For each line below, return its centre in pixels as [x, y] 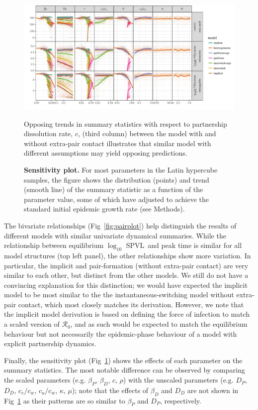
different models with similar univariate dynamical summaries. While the [115, 235]
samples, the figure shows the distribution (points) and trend [117, 179]
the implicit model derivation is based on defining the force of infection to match [127, 314]
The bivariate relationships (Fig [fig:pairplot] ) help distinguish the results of [120, 225]
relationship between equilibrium [54, 245]
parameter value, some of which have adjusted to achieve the [116, 199]
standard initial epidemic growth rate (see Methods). [104, 209]
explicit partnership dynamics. [50, 343]
